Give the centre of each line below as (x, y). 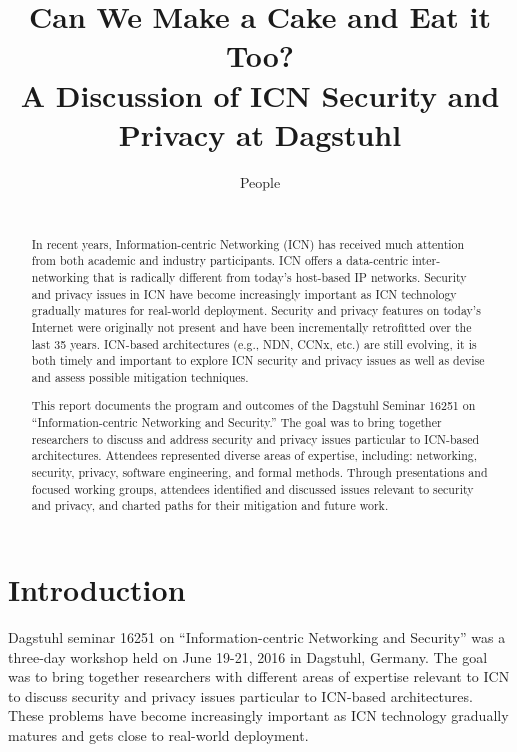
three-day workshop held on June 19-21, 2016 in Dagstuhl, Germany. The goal (248, 656)
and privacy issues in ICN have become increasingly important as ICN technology (244, 293)
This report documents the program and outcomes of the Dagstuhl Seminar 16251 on (253, 405)
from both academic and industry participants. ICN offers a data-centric (220, 260)
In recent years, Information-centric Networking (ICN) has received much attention (248, 243)
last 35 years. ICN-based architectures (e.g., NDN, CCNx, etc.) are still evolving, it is (254, 343)
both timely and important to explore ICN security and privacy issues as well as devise (258, 360)
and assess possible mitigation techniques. (140, 376)
